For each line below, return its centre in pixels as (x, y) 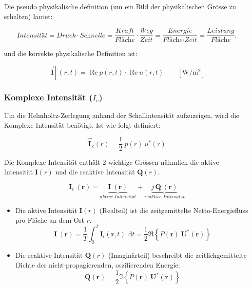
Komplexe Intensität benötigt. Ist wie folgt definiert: (82, 125)
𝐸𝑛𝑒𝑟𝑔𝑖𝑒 (180, 31)
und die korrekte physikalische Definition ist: (71, 53)
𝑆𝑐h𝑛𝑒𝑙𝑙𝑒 (93, 35)
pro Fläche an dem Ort (50, 220)
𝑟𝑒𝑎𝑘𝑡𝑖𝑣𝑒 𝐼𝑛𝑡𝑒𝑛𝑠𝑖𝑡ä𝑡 (165, 197)
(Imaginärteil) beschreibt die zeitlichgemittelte (178, 255)
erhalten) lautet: (28, 16)
